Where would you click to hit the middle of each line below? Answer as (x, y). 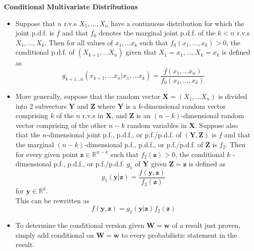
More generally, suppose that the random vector (88, 96)
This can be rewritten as (52, 200)
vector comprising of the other (61, 125)
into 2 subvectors (41, 106)
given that (141, 52)
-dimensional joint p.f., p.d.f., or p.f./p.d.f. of (114, 135)
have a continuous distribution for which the (177, 23)
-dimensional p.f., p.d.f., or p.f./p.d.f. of (144, 144)
